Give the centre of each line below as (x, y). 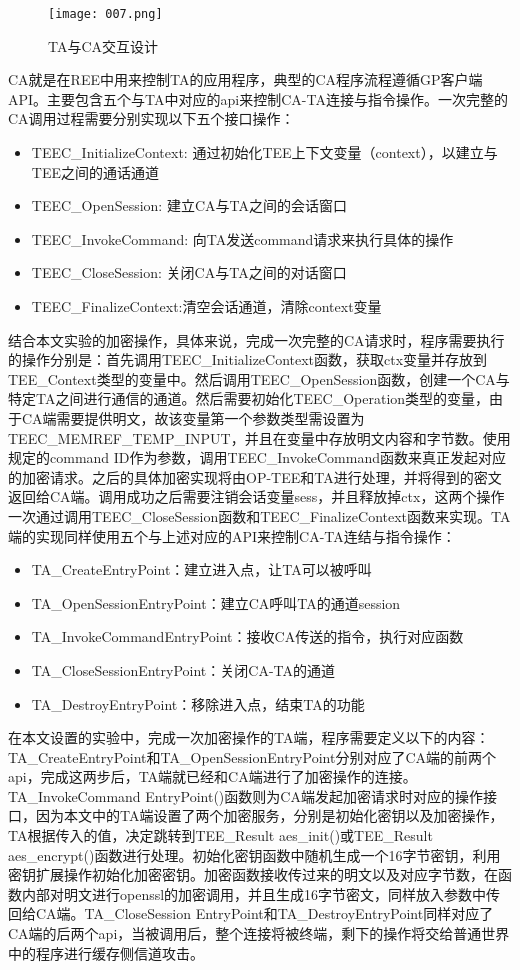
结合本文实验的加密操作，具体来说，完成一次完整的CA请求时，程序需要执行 (256, 339)
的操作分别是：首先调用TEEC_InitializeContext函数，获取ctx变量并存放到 (248, 359)
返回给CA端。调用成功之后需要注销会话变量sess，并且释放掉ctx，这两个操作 (256, 496)
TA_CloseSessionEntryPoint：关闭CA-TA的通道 (183, 669)
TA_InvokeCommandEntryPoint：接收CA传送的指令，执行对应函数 (247, 636)
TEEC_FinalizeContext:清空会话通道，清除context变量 (206, 306)
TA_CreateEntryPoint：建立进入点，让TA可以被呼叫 (201, 569)
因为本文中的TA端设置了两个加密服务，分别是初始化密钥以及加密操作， (269, 815)
